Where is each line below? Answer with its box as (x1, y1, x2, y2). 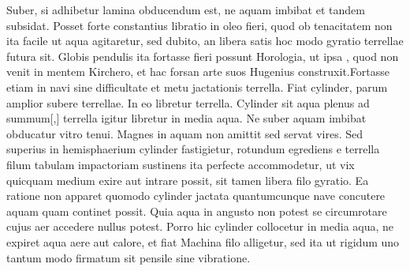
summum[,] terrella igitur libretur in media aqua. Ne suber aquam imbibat (6, 110, 367, 126)
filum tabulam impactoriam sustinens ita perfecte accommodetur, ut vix (6, 156, 355, 172)
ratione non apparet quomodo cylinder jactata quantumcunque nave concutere (6, 187, 386, 204)
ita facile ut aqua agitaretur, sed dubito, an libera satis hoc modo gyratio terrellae (6, 32, 404, 49)
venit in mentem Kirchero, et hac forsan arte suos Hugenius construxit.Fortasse (6, 63, 389, 80)
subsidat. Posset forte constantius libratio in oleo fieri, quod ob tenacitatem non (6, 17, 393, 33)
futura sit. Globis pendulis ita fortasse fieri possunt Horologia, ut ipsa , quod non (6, 47, 399, 64)
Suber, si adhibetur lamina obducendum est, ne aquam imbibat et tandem (6, 2, 365, 17)
